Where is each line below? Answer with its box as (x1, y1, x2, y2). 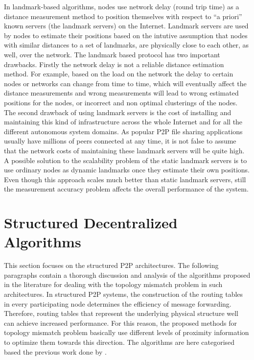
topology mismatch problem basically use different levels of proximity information (4, 327, 249, 337)
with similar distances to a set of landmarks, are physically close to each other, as (4, 40, 249, 50)
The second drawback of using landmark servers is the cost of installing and (4, 107, 231, 117)
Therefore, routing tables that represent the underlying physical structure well (4, 308, 238, 318)
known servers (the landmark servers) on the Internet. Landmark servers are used (4, 21, 249, 31)
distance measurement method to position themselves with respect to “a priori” (4, 11, 242, 21)
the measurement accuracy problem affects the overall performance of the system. (4, 184, 249, 194)
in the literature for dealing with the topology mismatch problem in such (4, 279, 223, 289)
